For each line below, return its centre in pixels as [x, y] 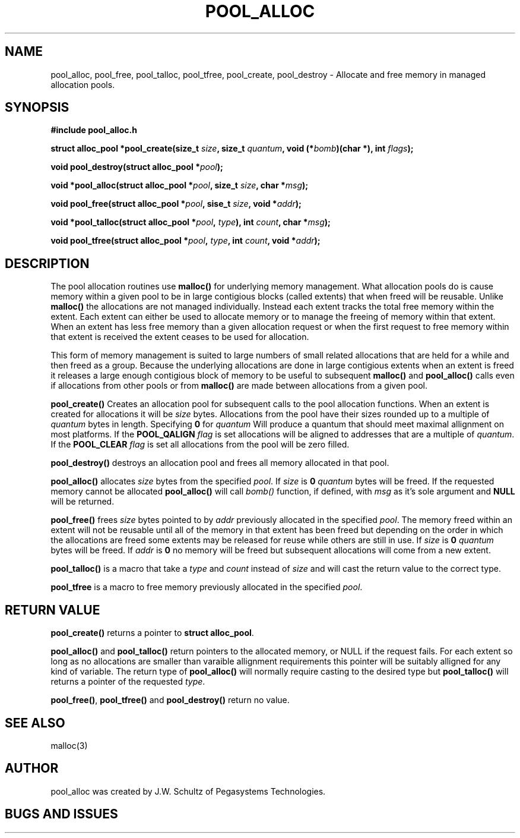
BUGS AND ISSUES [61, 814]
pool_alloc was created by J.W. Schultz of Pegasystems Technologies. [188, 791]
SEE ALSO [35, 723]
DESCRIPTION [47, 263]
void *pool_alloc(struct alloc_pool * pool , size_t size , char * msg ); [180, 185]
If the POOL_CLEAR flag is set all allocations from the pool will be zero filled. [200, 445]
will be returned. [83, 502]
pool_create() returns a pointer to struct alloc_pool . [152, 633]
